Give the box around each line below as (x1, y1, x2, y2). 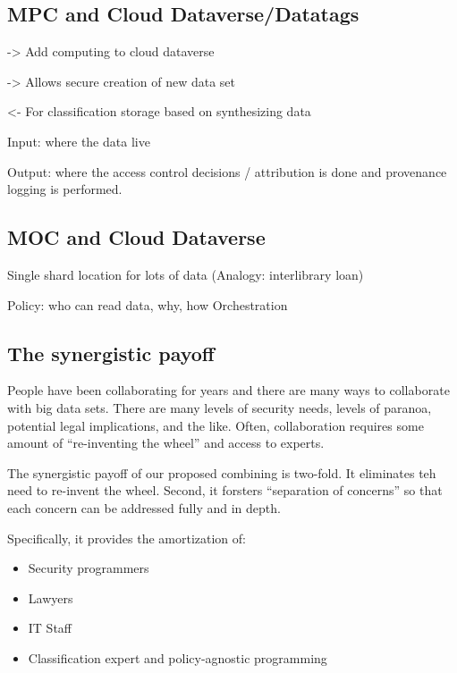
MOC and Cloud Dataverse (7, 223, 266, 251)
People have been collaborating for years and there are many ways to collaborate (7, 381, 450, 400)
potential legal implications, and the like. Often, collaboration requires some (7, 416, 424, 434)
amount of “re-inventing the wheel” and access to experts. (7, 433, 325, 452)
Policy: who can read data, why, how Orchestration (7, 295, 288, 314)
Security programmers (28, 559, 149, 577)
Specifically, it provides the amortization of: (7, 528, 246, 547)
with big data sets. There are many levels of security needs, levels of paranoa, (7, 398, 432, 416)
